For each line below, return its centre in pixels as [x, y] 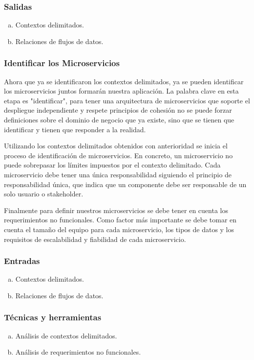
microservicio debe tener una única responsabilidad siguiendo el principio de [118, 174]
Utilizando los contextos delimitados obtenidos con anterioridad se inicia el [116, 146]
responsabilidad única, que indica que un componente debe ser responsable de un [125, 184]
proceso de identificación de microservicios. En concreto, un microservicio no [118, 155]
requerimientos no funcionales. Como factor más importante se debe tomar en [120, 220]
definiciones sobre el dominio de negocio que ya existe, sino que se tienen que [119, 120]
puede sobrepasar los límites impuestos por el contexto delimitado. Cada [112, 165]
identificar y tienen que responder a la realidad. [75, 129]
